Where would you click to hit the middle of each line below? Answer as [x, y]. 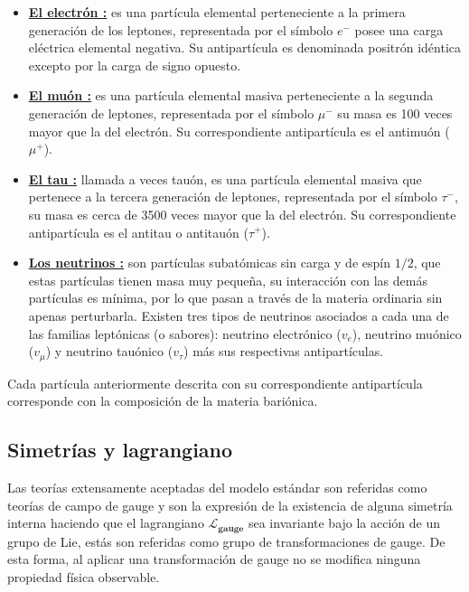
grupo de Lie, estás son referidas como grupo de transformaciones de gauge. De [226, 541]
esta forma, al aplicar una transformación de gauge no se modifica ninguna [214, 559]
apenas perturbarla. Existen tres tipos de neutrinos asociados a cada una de [239, 315]
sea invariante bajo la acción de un [344, 523]
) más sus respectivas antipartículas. [284, 351]
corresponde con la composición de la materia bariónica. [163, 401]
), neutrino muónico [407, 333]
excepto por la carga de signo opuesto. [135, 65]
